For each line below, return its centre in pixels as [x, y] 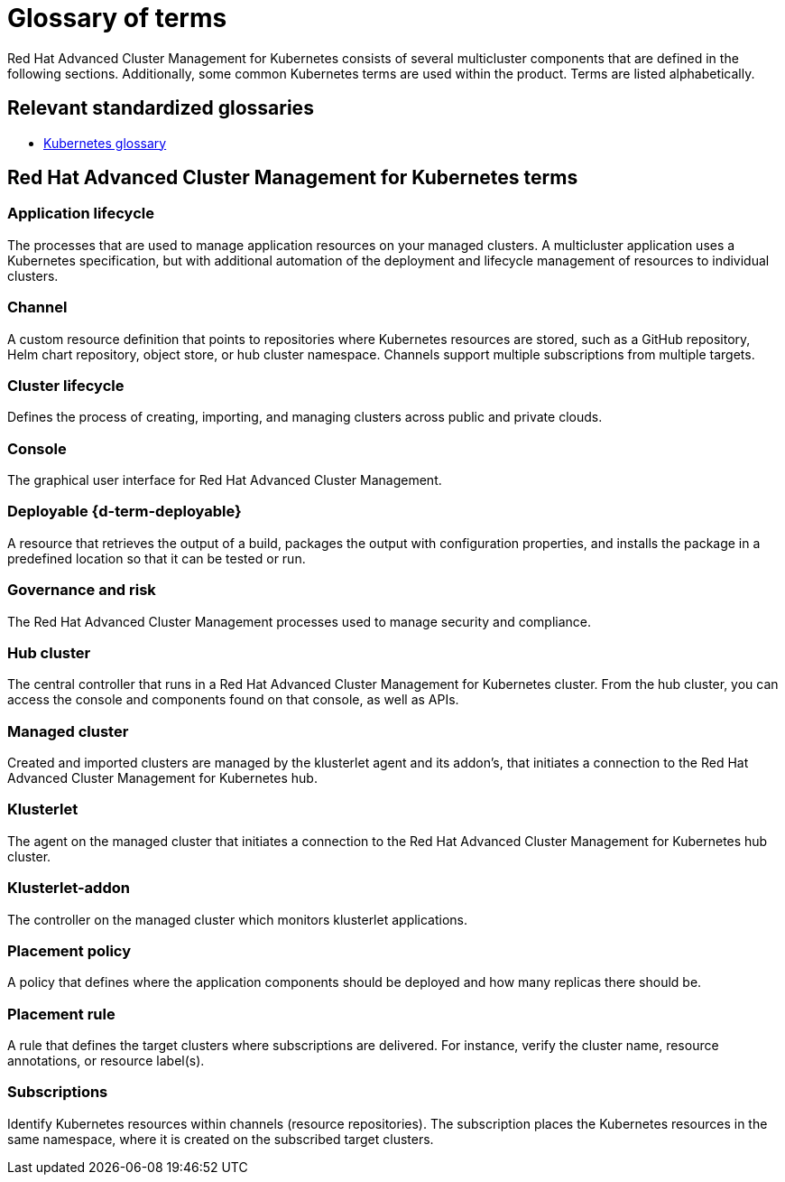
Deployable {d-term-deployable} [125, 512]
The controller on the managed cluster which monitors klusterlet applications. [238, 919]
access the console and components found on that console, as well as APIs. [233, 700]
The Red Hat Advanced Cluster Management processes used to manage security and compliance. [300, 621]
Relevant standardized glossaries [161, 108]
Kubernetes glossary [105, 143]
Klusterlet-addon [69, 888]
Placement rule [61, 1014]
